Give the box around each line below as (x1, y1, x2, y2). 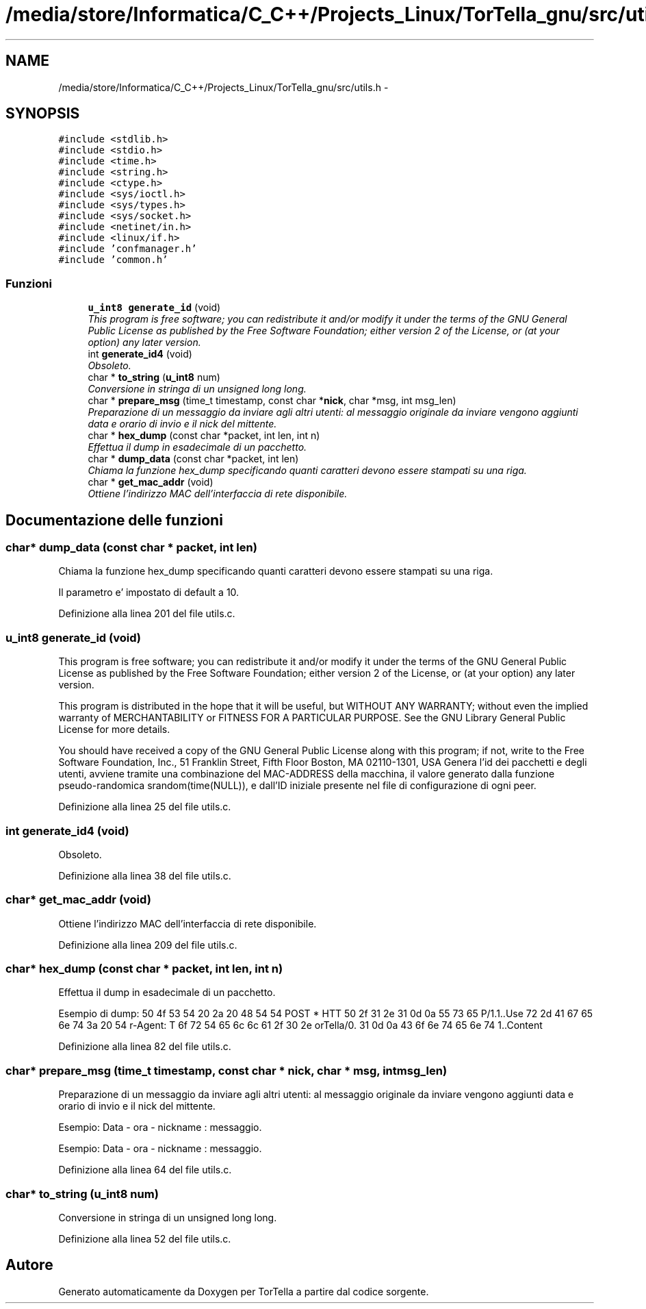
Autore (5, 1256, 53, 1274)
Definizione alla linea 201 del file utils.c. (58, 608, 235, 620)
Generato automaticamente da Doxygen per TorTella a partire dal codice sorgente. (58, 1285, 429, 1297)
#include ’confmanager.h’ (58, 243, 197, 255)
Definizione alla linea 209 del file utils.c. (58, 938, 237, 951)
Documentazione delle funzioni (5, 511, 223, 529)
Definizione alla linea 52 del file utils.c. (58, 1232, 231, 1245)
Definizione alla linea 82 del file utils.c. (58, 1040, 231, 1053)
